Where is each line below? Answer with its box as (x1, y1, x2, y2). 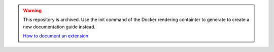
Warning (23, 7, 42, 13)
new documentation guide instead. (23, 23, 96, 29)
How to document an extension (23, 33, 89, 39)
